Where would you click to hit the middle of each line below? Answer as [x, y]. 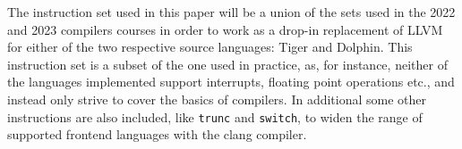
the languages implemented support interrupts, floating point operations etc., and [231, 82]
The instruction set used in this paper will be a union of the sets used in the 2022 [231, 12]
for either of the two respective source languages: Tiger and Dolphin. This [210, 47]
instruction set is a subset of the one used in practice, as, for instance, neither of [227, 64]
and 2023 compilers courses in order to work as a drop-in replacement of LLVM [225, 29]
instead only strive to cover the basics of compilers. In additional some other [217, 99]
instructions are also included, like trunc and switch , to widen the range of [215, 116]
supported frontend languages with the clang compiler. [157, 134]
